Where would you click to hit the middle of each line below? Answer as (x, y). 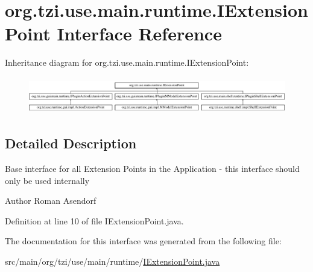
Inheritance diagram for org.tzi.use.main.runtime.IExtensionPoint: (127, 62)
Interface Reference (139, 33)
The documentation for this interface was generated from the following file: (143, 241)
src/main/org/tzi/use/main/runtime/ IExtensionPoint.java (112, 261)
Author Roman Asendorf (51, 201)
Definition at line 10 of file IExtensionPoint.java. (94, 220)
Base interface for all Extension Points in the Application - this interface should (152, 169)
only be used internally (47, 180)
